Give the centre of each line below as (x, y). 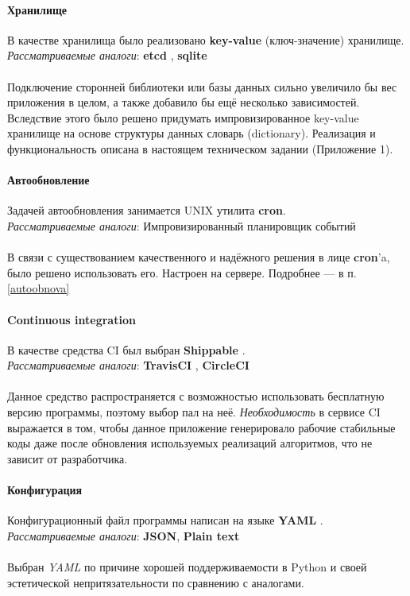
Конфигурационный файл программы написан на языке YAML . (165, 520)
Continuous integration (72, 319)
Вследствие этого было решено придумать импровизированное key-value (183, 117)
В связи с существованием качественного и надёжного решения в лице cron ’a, (199, 257)
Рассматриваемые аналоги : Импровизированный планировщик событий (182, 225)
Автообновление (48, 180)
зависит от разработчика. (68, 458)
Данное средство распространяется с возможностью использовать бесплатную (196, 396)
